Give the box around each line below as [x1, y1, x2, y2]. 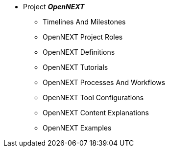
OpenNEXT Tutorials [43, 63, 108, 71]
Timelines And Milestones [43, 18, 126, 26]
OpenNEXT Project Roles [43, 33, 123, 41]
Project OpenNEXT [23, 2, 85, 11]
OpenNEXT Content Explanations [43, 108, 149, 117]
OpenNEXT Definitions [43, 48, 115, 56]
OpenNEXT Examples [43, 124, 112, 132]
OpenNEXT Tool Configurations [43, 93, 144, 102]
